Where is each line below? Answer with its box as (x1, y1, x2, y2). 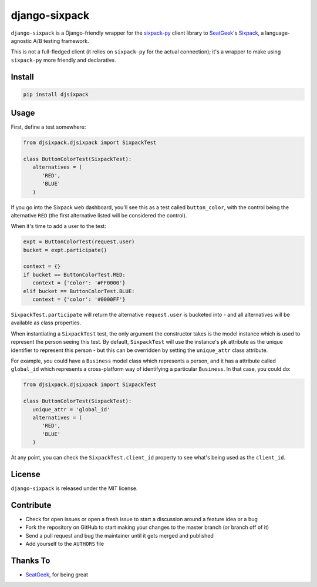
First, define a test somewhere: (11, 123, 86, 130)
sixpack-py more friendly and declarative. (11, 56, 116, 63)
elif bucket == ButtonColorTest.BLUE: (23, 288, 135, 294)
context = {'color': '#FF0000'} (32, 280, 126, 286)
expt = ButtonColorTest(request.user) (23, 239, 135, 245)
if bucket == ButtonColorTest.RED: (23, 271, 126, 278)
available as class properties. (11, 319, 82, 326)
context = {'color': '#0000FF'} (32, 296, 126, 303)
